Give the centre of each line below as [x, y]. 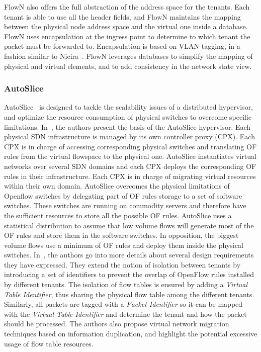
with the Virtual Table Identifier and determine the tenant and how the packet [125, 314]
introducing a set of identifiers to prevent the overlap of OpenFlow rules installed [129, 274]
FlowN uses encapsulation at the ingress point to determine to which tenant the [127, 36]
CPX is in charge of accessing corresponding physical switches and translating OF [130, 146]
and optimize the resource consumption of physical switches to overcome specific [128, 116]
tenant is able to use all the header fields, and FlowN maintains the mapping [122, 16]
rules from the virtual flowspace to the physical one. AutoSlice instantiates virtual [130, 156]
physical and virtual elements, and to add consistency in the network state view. [128, 66]
